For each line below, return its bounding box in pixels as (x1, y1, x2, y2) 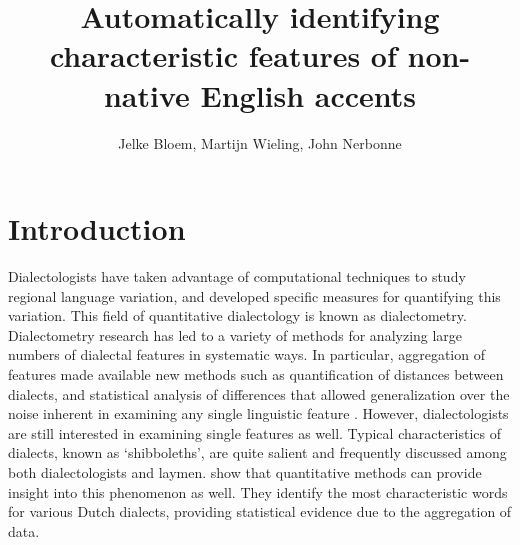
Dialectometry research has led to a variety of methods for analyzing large (8, 324, 463, 345)
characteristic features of (49, 35, 397, 76)
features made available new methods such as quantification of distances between (8, 364, 504, 384)
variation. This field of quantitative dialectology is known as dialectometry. (8, 305, 467, 326)
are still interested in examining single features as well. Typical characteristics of (8, 422, 502, 443)
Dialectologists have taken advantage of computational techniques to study (8, 266, 466, 287)
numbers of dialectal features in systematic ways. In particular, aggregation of (8, 344, 485, 365)
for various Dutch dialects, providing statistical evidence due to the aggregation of (8, 501, 512, 522)
